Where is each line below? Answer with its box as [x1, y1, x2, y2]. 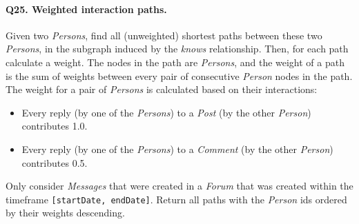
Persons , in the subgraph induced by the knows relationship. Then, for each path [6, 41, 349, 56]
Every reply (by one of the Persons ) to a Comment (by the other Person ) [21, 141, 333, 156]
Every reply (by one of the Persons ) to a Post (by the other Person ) [21, 105, 311, 119]
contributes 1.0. [21, 119, 88, 133]
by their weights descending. [6, 205, 125, 220]
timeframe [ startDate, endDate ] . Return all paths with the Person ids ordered [6, 192, 347, 206]
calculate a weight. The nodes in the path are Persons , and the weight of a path [6, 54, 345, 69]
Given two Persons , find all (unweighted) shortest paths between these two [6, 28, 322, 42]
